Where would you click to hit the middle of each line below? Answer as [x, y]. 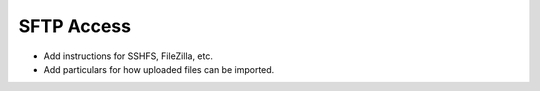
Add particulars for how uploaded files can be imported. [159, 69]
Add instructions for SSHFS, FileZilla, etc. [128, 56]
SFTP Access [75, 26]
